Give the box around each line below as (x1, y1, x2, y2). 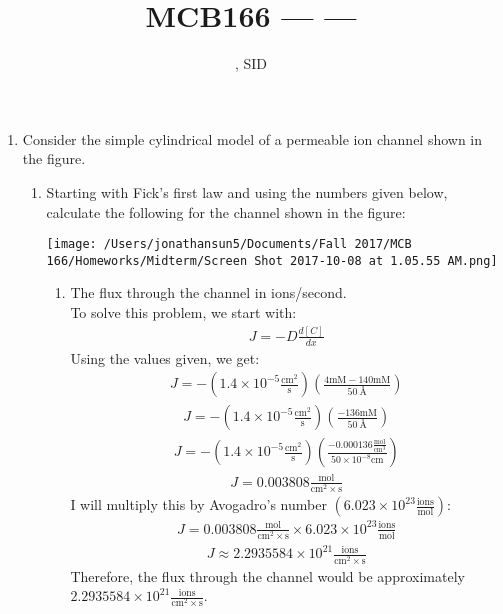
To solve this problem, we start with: (70, 302, 297, 322)
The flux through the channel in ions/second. (70, 282, 347, 303)
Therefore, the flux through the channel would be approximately (70, 565, 465, 586)
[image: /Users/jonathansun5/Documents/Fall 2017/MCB (46, 237, 412, 252)
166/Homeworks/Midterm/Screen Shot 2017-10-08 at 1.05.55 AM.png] (46, 253, 498, 268)
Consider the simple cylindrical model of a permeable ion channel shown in (22, 128, 483, 149)
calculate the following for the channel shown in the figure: (46, 201, 406, 222)
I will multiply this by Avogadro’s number (70, 494, 327, 515)
